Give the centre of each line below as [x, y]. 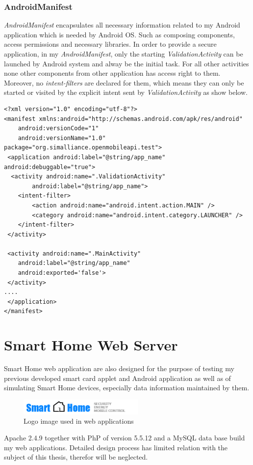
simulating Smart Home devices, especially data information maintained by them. [127, 388]
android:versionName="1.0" [62, 138]
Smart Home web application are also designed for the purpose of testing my [119, 368]
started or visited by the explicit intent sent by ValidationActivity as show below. [126, 92]
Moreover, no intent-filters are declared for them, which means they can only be [124, 82]
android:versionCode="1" [58, 129]
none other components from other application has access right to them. [112, 73]
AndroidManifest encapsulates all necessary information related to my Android [122, 25]
